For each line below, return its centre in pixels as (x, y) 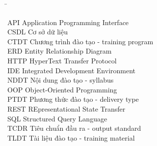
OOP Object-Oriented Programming (62, 89)
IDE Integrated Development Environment (72, 70)
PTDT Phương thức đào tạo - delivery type (73, 99)
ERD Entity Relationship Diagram (60, 51)
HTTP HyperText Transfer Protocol (62, 60)
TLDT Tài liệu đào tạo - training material (71, 137)
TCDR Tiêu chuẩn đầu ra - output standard (74, 128)
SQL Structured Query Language (57, 118)
